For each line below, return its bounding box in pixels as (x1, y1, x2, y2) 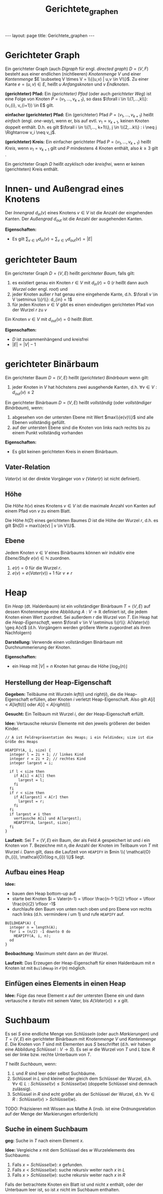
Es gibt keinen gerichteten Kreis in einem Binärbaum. (12, 449, 118, 455)
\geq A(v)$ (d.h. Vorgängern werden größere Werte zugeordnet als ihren (5, 624, 151, 630)
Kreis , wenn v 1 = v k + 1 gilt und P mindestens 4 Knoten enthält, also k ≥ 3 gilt (5, 145, 158, 152)
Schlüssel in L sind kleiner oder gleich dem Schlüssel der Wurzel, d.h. (12, 1075, 152, 1082)
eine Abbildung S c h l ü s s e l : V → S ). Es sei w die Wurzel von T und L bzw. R (5, 1046, 155, 1052)
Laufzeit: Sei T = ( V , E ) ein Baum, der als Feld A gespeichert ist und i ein (5, 838, 150, 843)
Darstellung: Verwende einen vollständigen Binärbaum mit (5, 639, 123, 645)
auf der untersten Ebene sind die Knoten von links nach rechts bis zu (12, 425, 150, 430)
